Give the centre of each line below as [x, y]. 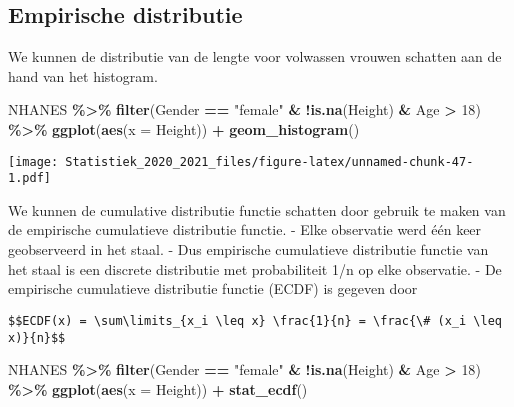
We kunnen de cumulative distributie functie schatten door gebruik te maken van [257, 209]
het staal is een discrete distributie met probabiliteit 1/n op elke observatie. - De [255, 268]
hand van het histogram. [83, 75]
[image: [33, 161]
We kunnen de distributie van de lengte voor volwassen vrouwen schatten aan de [255, 56]
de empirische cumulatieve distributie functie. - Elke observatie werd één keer [245, 229]
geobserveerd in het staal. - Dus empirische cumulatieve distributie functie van [248, 249]
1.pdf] [29, 178]
